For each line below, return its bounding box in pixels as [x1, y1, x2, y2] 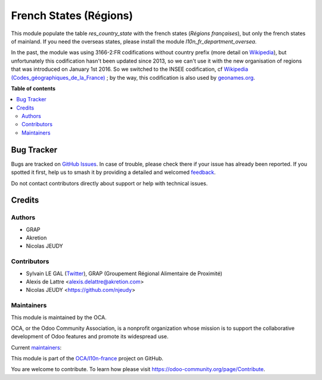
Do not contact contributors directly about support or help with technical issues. [11, 179, 208, 187]
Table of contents [11, 85, 56, 92]
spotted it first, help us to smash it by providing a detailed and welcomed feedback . [11, 169, 216, 176]
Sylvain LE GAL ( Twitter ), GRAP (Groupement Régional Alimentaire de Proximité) [26, 270, 223, 277]
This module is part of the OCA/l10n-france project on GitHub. [11, 355, 164, 362]
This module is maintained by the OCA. [11, 313, 107, 321]
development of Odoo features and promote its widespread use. [11, 333, 169, 340]
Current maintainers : [11, 344, 62, 351]
